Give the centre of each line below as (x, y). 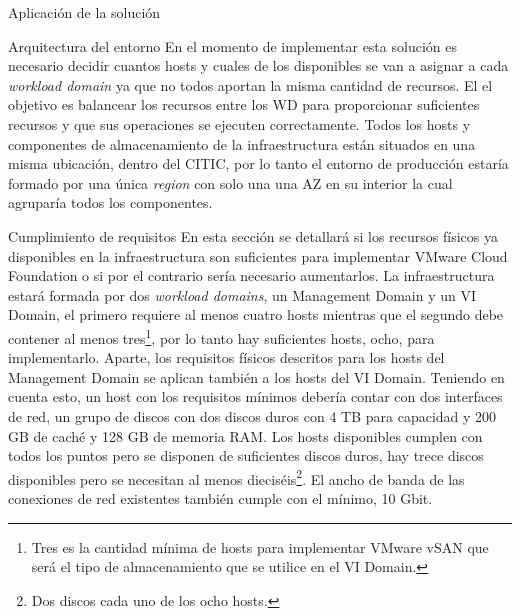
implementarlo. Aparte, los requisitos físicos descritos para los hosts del (226, 357)
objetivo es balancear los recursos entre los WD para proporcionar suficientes (244, 104)
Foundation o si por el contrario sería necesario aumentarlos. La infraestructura (251, 275)
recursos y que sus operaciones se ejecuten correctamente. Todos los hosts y (239, 123)
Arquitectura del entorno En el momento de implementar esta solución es (232, 45)
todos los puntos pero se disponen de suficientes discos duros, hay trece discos (246, 455)
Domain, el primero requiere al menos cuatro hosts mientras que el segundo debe (256, 314)
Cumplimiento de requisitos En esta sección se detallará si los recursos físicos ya (253, 235)
